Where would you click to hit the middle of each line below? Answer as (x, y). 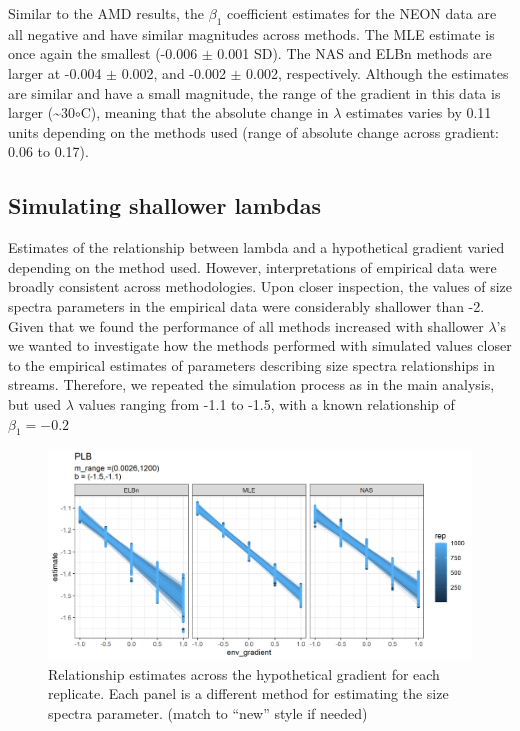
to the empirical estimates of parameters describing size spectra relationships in (251, 364)
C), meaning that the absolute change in (204, 112)
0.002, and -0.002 (173, 72)
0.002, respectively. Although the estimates (377, 72)
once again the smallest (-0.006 (103, 53)
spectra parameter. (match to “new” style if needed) (208, 712)
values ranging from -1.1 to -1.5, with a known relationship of (266, 403)
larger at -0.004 (55, 72)
